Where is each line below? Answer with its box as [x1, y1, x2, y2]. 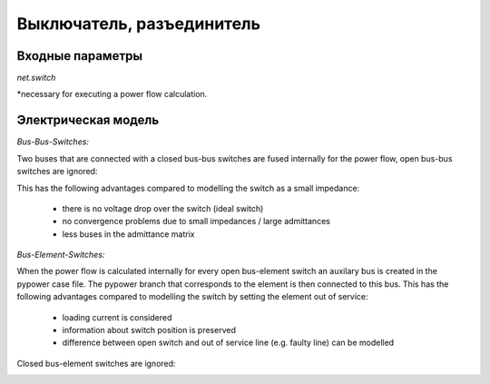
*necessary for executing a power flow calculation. [16, 89, 208, 100]
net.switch [16, 73, 56, 84]
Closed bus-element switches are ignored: [16, 358, 176, 369]
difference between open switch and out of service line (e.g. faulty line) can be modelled [62, 337, 395, 349]
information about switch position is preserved [62, 325, 236, 336]
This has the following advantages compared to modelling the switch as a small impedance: [16, 182, 360, 193]
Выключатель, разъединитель [16, 14, 261, 34]
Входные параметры [16, 48, 143, 64]
